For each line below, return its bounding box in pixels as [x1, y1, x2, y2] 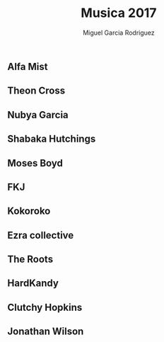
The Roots [7, 253, 54, 266]
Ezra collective [7, 229, 74, 241]
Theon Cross [7, 85, 66, 97]
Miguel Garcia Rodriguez [82, 28, 156, 37]
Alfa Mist [7, 60, 48, 72]
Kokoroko [7, 205, 51, 217]
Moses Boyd [7, 157, 64, 169]
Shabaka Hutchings [7, 133, 96, 145]
